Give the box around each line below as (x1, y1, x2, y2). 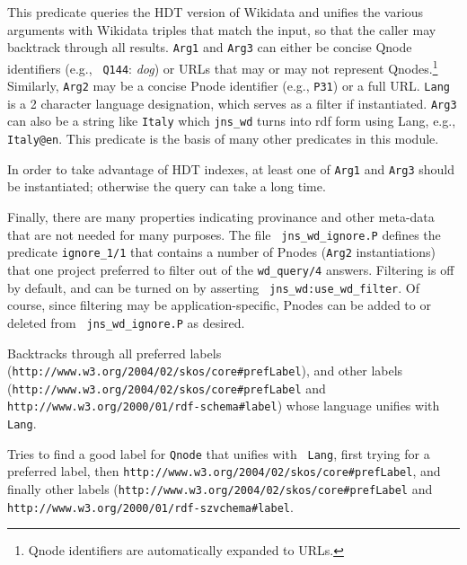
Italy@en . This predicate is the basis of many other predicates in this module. (7, 129, 439, 148)
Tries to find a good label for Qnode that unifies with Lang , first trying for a (7, 444, 430, 463)
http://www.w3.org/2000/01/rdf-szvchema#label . (7, 497, 294, 516)
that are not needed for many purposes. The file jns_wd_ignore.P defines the (7, 225, 441, 243)
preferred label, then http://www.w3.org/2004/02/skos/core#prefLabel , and (7, 462, 441, 481)
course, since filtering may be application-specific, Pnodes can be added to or (7, 296, 431, 314)
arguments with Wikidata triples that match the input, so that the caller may (7, 20, 436, 39)
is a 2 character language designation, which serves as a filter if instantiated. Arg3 (7, 93, 457, 112)
